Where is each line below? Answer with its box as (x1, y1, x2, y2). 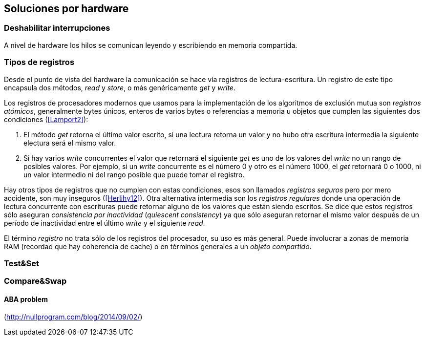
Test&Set (4, 258, 39, 268)
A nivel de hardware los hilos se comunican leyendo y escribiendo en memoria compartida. (4, 41, 297, 49)
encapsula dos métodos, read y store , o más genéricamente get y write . (4, 83, 235, 92)
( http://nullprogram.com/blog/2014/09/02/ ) (4, 312, 143, 321)
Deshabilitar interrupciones (4, 23, 110, 33)
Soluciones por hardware (4, 2, 129, 15)
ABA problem (4, 295, 48, 303)
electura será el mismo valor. (23, 138, 116, 147)
